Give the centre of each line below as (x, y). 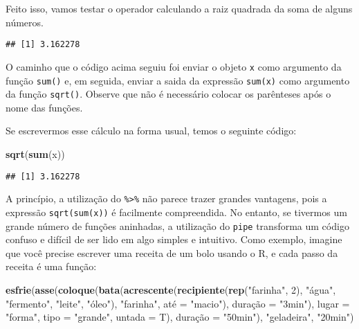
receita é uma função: (51, 266)
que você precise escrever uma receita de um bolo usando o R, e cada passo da (172, 252)
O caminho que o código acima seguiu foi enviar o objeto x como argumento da (174, 66)
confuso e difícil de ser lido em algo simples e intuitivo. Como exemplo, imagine (174, 239)
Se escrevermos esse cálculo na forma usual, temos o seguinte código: (151, 131)
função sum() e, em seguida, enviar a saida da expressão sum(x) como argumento (178, 80)
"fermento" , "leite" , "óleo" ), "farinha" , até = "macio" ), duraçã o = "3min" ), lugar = (178, 303)
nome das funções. (44, 107)
